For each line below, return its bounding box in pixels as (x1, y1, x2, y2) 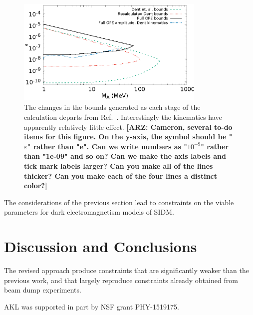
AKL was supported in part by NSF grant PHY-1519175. (4, 301, 179, 312)
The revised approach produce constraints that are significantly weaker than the (4, 265, 249, 276)
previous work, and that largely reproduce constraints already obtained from (4, 275, 238, 285)
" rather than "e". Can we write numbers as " (27, 141, 187, 151)
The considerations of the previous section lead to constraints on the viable (4, 197, 234, 207)
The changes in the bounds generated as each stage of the (24, 102, 201, 112)
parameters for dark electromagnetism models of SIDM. (4, 207, 174, 217)
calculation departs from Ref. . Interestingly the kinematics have (24, 112, 222, 122)
